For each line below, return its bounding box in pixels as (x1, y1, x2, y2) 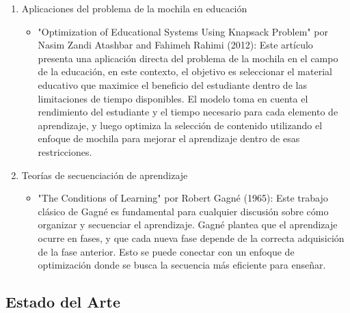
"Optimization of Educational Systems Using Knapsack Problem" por (38, 24, 328, 38)
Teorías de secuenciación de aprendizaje (21, 167, 188, 182)
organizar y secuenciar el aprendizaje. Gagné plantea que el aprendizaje (38, 217, 338, 232)
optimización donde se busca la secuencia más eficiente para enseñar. (38, 258, 326, 272)
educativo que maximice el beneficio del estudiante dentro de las (38, 77, 307, 92)
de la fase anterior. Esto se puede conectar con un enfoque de (38, 244, 295, 258)
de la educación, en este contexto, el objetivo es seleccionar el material (38, 64, 332, 79)
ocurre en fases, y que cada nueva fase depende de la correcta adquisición (38, 230, 345, 245)
